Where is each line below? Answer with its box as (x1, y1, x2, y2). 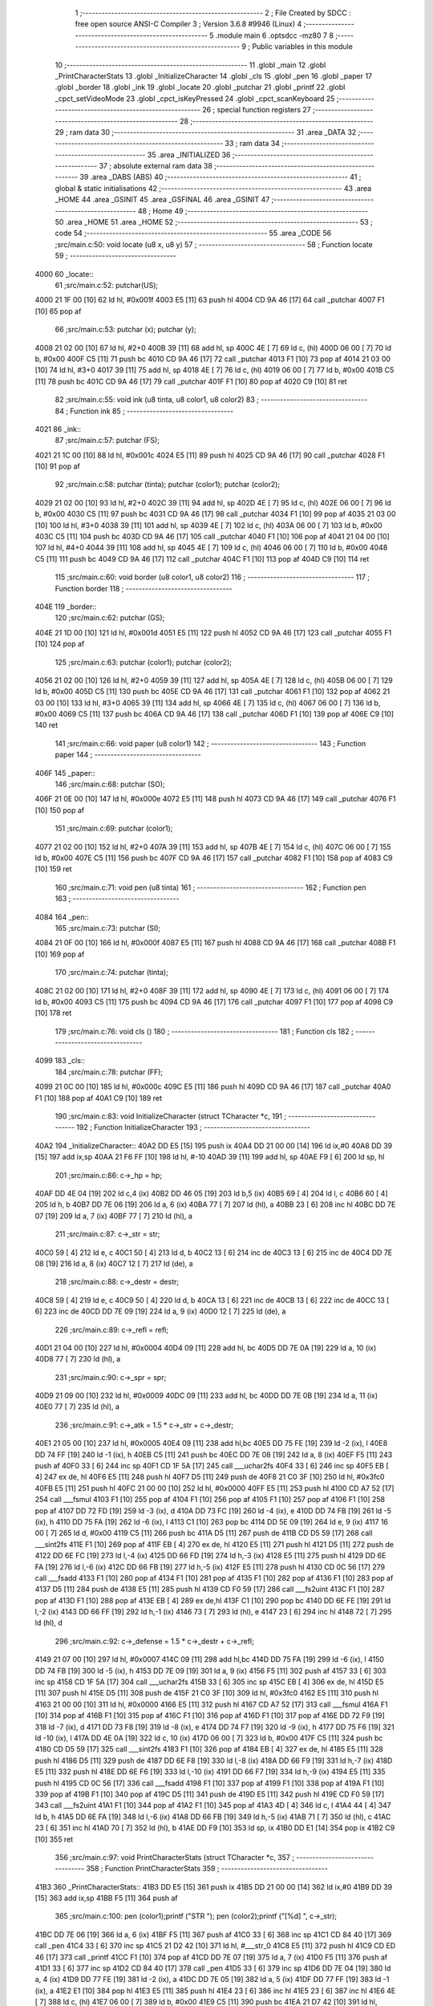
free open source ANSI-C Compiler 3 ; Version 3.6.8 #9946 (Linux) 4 (75, 19, 302, 29)
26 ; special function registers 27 (201, 105, 312, 115)
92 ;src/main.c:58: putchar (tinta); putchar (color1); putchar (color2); (55, 480, 281, 489)
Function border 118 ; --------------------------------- (55, 583, 233, 593)
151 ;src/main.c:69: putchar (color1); (55, 823, 173, 834)
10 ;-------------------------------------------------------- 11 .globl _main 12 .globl (55, 60, 326, 70)
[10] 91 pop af (34, 461, 80, 471)
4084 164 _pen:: (34, 912, 89, 922)
